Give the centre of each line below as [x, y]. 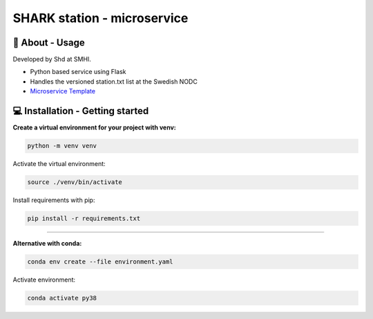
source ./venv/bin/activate [75, 182]
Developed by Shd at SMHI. [52, 60]
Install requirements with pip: [54, 200]
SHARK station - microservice [101, 18]
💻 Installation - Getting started [81, 111]
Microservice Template [63, 91]
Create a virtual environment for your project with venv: [94, 127]
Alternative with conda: [47, 244]
